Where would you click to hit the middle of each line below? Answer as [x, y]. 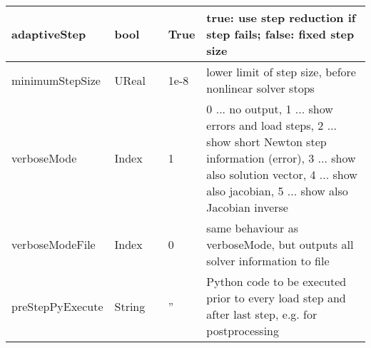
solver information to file [268, 261]
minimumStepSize [56, 80]
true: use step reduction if [281, 17]
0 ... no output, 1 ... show [270, 109]
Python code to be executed [276, 281]
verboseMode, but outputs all [280, 244]
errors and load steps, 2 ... [271, 125]
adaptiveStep [49, 34]
